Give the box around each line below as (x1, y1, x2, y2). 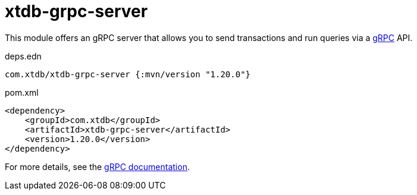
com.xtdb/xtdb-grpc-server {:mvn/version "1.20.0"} (5, 69, 251, 79)
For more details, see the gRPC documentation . (5, 161, 190, 172)
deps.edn (5, 51, 42, 61)
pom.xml (5, 87, 39, 97)
